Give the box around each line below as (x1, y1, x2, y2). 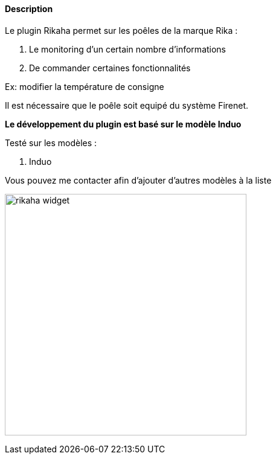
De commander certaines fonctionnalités (29, 62, 191, 73)
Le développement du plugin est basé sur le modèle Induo (5, 118, 242, 129)
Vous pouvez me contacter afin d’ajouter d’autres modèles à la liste (5, 175, 272, 185)
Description (5, 4, 53, 14)
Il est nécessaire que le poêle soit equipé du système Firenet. (5, 100, 249, 111)
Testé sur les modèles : (5, 137, 97, 148)
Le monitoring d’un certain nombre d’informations (29, 43, 226, 54)
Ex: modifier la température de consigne (5, 81, 164, 92)
